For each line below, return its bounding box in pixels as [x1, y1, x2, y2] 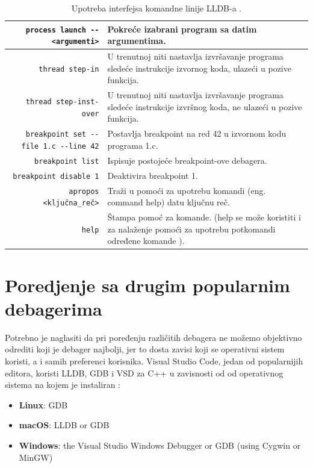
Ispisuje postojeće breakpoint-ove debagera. [107, 154, 267, 166]
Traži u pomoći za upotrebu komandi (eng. [107, 184, 266, 196]
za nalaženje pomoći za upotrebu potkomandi [107, 222, 276, 235]
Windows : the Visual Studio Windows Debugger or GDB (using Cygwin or [19, 438, 301, 451]
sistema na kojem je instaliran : [5, 378, 120, 391]
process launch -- [25, 25, 99, 34]
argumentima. [107, 34, 166, 47]
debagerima [5, 296, 102, 320]
